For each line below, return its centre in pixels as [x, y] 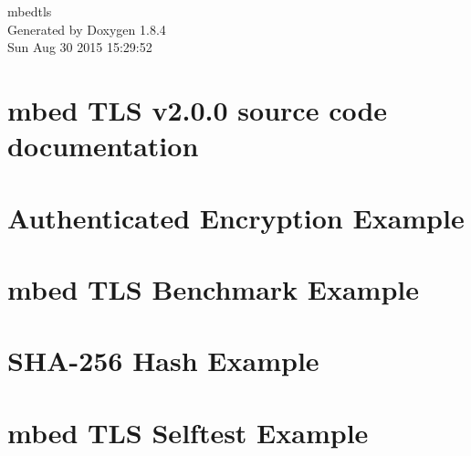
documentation [103, 146]
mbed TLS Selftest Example [188, 432]
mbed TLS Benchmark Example [214, 288]
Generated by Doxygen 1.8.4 [87, 29]
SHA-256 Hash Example [163, 361]
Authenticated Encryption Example [236, 217]
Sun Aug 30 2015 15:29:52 [80, 47]
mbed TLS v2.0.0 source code [198, 109]
